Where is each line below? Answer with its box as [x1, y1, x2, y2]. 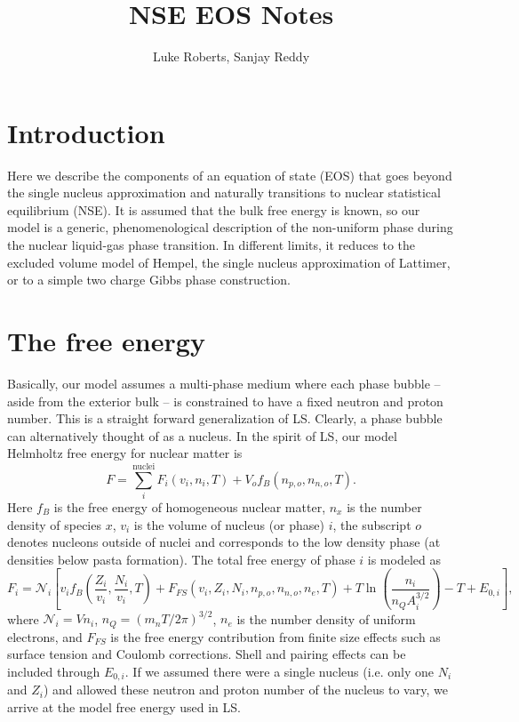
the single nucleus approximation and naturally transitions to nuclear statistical [7, 183, 441, 202]
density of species [7, 515, 101, 533]
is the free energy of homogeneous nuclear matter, [53, 498, 326, 517]
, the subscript [332, 515, 411, 533]
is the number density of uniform [236, 609, 416, 628]
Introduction [7, 114, 165, 150]
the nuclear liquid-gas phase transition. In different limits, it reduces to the [7, 236, 416, 254]
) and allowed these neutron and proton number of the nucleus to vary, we [43, 680, 448, 699]
